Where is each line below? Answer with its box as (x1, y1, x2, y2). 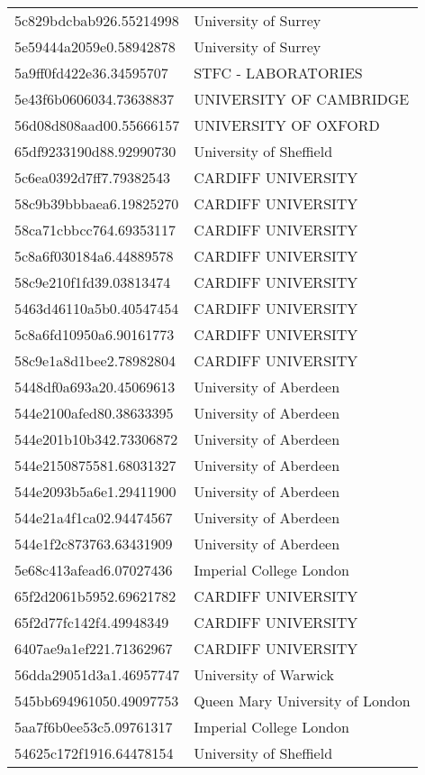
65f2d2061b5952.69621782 (14, 586, 176, 606)
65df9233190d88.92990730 (14, 141, 176, 161)
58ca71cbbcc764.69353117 (14, 219, 176, 240)
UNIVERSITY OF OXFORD (194, 115, 380, 135)
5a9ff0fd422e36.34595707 (14, 62, 168, 83)
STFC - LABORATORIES (194, 62, 363, 83)
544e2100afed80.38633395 (14, 402, 174, 423)
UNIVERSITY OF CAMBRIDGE (194, 88, 410, 109)
